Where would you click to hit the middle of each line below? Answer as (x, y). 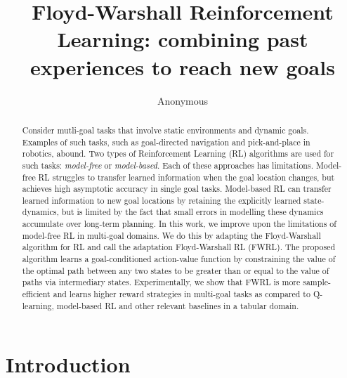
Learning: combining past (183, 39)
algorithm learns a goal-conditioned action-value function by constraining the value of (179, 259)
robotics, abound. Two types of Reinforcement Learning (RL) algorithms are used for (178, 154)
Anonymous (183, 100)
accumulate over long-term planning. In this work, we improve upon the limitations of (179, 224)
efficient (36, 294)
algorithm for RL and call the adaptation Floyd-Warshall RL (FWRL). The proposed (179, 247)
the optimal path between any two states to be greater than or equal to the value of (176, 270)
